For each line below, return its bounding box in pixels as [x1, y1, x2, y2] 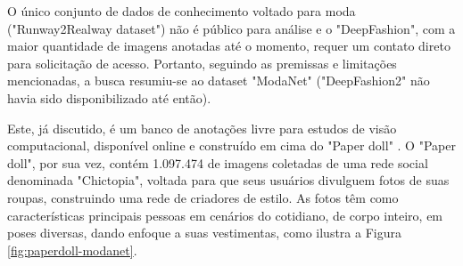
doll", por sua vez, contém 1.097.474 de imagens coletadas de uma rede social [7, 153, 428, 172]
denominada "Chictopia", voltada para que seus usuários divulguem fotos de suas [7, 171, 450, 189]
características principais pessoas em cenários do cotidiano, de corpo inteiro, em [7, 206, 443, 224]
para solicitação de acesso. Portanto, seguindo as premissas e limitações [7, 53, 397, 72]
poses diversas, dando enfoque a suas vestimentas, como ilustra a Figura [7, 223, 401, 242]
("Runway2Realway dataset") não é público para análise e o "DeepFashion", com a [7, 19, 456, 37]
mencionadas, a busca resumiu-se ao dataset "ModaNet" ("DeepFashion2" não [7, 71, 430, 90]
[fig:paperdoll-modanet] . [7, 240, 137, 259]
